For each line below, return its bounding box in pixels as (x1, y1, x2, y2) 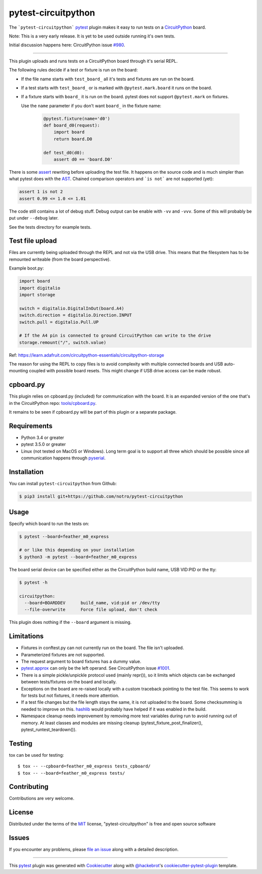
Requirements (9, 421, 53, 430)
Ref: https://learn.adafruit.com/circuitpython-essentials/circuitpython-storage (9, 352, 164, 358)
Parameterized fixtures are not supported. (21, 652, 105, 657)
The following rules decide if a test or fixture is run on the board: (9, 67, 138, 73)
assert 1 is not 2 (19, 189, 63, 195)
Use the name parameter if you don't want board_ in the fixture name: (21, 103, 162, 109)
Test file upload (9, 237, 57, 245)
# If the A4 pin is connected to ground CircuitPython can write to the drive (19, 333, 211, 338)
